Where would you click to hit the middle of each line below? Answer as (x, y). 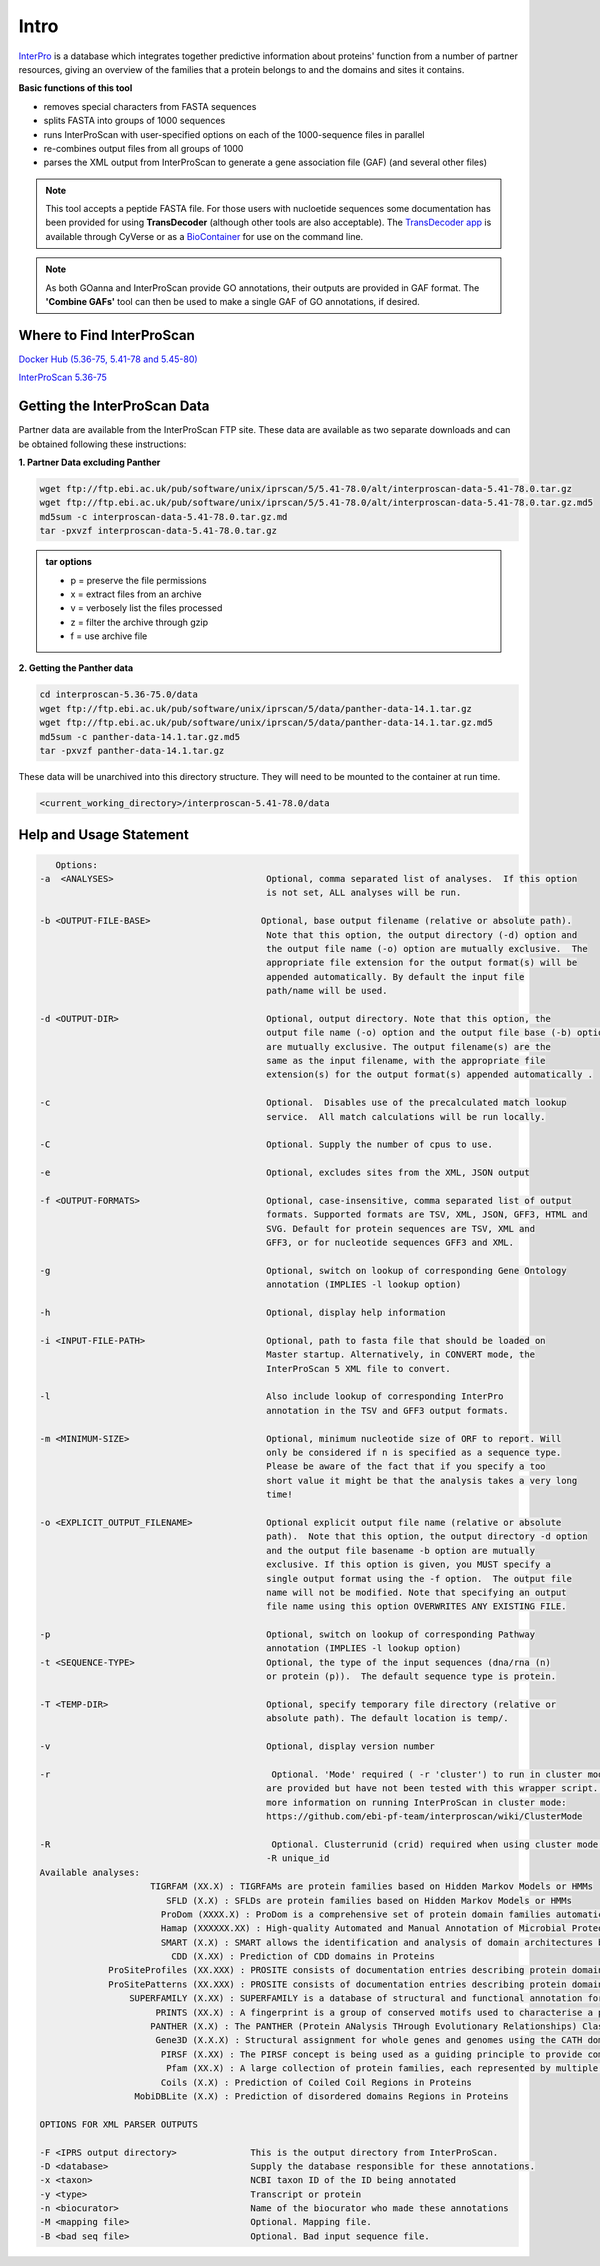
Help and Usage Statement (103, 835)
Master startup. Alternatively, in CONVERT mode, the (400, 1354)
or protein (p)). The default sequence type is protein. (411, 1676)
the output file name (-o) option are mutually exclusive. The (427, 948)
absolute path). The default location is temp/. (387, 1718)
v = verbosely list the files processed (146, 608)
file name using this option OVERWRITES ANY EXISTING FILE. (416, 1606)
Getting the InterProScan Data (114, 406)
